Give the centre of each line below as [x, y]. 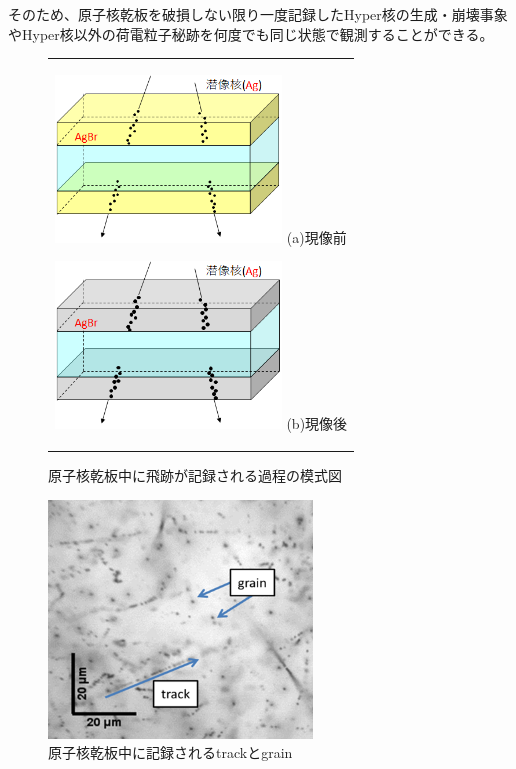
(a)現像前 [316, 236]
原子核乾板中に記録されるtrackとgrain [170, 752]
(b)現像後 [317, 423]
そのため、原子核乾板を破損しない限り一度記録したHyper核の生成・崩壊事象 [258, 14]
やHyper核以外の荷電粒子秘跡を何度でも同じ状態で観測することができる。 [251, 33]
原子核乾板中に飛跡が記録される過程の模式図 [195, 475]
